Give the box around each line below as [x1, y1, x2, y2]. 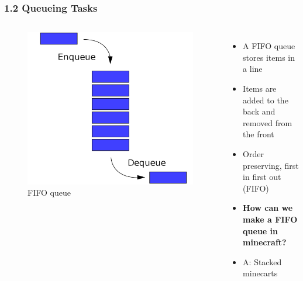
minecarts [243, 267, 278, 279]
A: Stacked [243, 255, 282, 268]
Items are [243, 82, 277, 94]
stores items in [243, 51, 295, 63]
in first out [243, 171, 281, 183]
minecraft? [243, 236, 287, 248]
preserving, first [243, 159, 299, 171]
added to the [243, 93, 288, 106]
